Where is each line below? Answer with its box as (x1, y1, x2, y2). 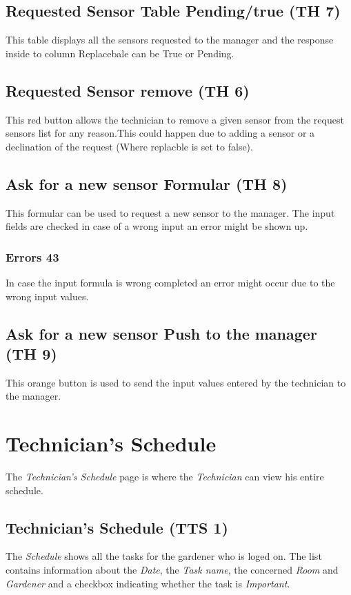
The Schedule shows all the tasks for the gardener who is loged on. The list (6, 549, 322, 563)
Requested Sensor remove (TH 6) (6, 79, 250, 101)
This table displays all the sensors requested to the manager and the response (6, 32, 334, 47)
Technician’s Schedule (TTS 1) (6, 516, 228, 538)
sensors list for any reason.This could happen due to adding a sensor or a (6, 126, 315, 140)
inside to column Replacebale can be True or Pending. (6, 46, 234, 60)
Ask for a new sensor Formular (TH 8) (6, 173, 288, 194)
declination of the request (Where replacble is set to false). (6, 139, 253, 153)
